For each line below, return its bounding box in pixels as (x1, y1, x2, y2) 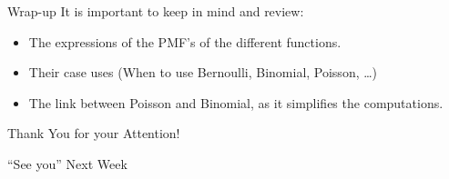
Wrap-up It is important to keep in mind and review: (7, 2, 304, 20)
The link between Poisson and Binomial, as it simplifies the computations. (28, 93, 444, 112)
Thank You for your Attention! (7, 124, 180, 143)
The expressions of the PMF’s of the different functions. (28, 32, 342, 51)
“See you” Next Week (7, 154, 128, 173)
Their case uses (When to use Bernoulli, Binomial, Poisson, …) (28, 63, 378, 82)
